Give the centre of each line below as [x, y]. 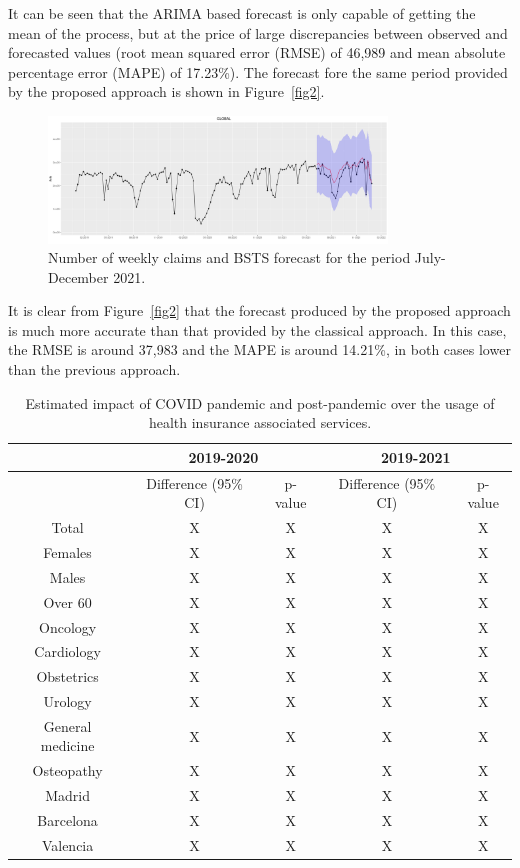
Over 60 [67, 601]
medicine [67, 745]
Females [67, 551]
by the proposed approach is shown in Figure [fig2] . [166, 91]
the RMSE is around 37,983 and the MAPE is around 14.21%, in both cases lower [259, 349]
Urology [67, 701]
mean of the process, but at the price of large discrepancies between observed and [258, 32]
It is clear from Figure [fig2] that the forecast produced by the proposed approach [259, 310]
